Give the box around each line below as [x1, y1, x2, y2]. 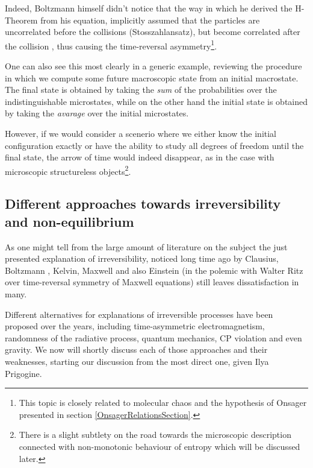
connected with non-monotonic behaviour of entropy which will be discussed [19, 440, 300, 452]
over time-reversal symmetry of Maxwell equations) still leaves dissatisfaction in [5, 276, 299, 288]
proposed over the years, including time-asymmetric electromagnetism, [5, 320, 265, 332]
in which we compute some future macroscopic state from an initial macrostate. [5, 71, 299, 84]
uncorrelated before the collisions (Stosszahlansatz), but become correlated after [5, 25, 300, 38]
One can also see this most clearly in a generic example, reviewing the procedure [5, 60, 302, 72]
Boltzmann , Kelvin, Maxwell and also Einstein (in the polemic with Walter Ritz [5, 264, 303, 276]
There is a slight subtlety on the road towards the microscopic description [19, 428, 291, 441]
